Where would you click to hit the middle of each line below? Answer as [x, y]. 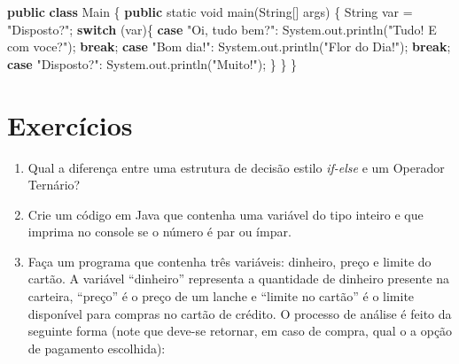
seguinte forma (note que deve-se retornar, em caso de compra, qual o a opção [240, 331]
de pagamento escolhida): [97, 348]
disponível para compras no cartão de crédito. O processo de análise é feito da [240, 313]
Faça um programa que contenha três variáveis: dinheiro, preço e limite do [229, 261]
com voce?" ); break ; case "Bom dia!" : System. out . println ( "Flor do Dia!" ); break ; [229, 46]
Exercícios [70, 124]
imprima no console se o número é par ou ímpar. [159, 232]
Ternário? [54, 185]
